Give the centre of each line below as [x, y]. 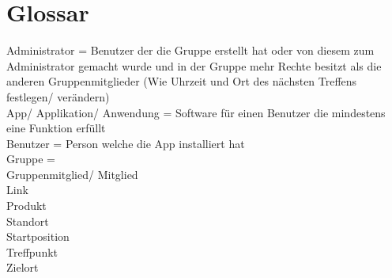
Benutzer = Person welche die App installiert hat [126, 143]
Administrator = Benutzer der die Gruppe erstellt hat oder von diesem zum [190, 50]
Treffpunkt [32, 251]
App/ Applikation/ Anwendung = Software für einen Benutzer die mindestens [196, 112]
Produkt [26, 206]
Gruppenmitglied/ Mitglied [72, 174]
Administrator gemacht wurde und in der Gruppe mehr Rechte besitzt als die [194, 65]
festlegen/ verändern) [58, 96]
